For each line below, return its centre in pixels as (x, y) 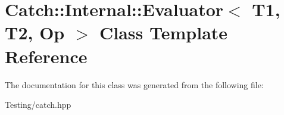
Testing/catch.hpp (38, 105)
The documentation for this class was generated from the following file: (134, 84)
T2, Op (35, 32)
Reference (46, 56)
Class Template (164, 32)
